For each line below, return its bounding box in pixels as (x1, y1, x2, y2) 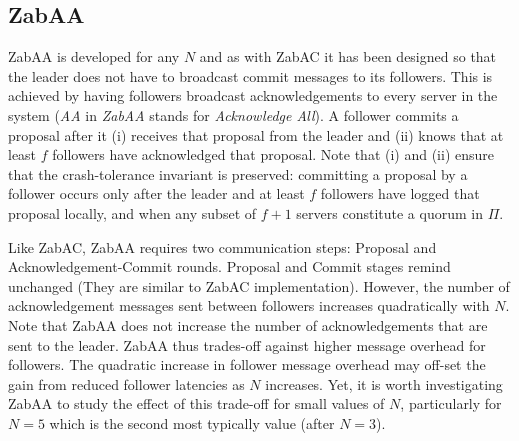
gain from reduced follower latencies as (8, 373, 245, 394)
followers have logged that (320, 183, 480, 204)
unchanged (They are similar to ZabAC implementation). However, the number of (8, 275, 510, 296)
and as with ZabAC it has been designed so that (199, 46, 497, 67)
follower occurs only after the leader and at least (8, 183, 305, 204)
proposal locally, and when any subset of (8, 202, 257, 223)
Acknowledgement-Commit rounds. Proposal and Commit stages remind (8, 256, 451, 277)
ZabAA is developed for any (8, 46, 180, 67)
